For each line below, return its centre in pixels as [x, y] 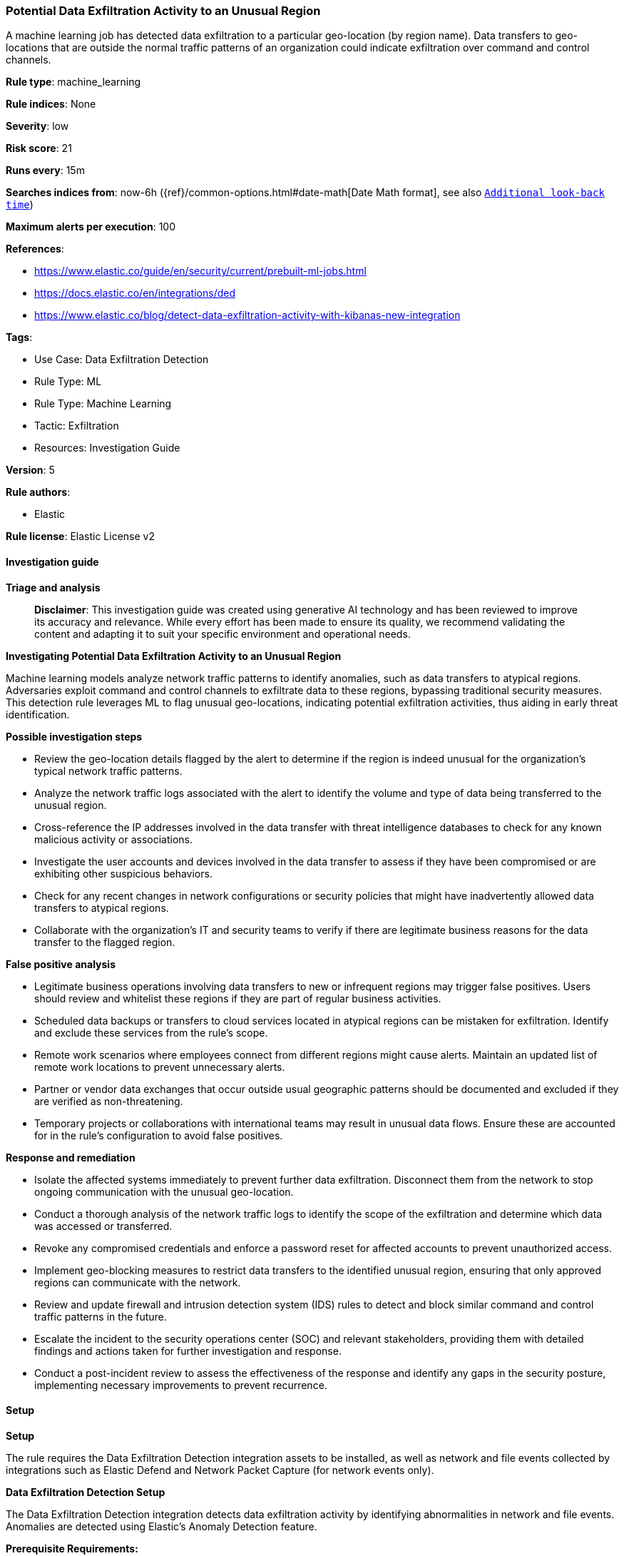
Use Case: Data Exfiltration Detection [122, 360]
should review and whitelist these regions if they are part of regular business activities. [238, 998]
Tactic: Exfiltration [77, 426]
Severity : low [37, 126]
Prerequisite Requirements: [72, 1548]
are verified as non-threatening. [109, 1101]
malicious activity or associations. [113, 839]
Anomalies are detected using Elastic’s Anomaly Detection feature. [162, 1526]
